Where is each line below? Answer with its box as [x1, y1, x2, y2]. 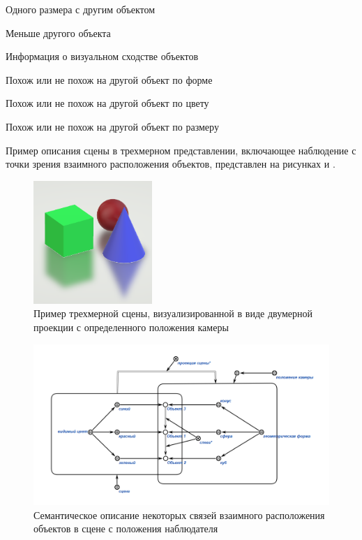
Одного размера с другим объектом [6, 2, 156, 16]
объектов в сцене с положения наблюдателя [33, 521, 218, 536]
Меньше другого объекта [6, 25, 111, 40]
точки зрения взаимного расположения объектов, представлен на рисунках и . [6, 156, 335, 171]
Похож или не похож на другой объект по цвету [6, 96, 209, 110]
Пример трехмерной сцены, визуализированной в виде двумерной [33, 306, 313, 321]
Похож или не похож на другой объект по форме [6, 72, 213, 87]
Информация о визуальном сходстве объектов [6, 49, 199, 64]
